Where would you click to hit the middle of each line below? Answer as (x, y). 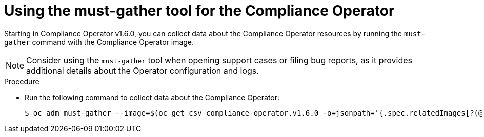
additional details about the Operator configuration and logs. (143, 70)
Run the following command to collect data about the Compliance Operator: (152, 97)
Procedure (22, 81)
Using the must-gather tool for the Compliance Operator (199, 11)
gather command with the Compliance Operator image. (99, 42)
